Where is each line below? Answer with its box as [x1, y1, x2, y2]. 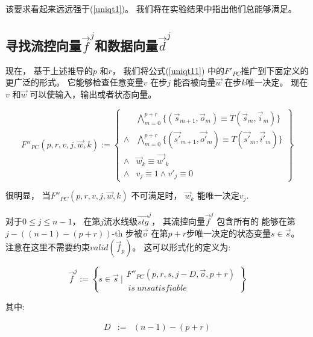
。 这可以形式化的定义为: [132, 241, 231, 253]
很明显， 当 [5, 189, 51, 202]
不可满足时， [131, 189, 182, 202]
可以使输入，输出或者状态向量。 [30, 88, 157, 100]
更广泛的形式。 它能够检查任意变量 [5, 76, 144, 88]
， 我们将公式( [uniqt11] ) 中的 [112, 64, 225, 76]
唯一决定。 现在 [245, 76, 308, 88]
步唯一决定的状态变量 [186, 226, 271, 239]
